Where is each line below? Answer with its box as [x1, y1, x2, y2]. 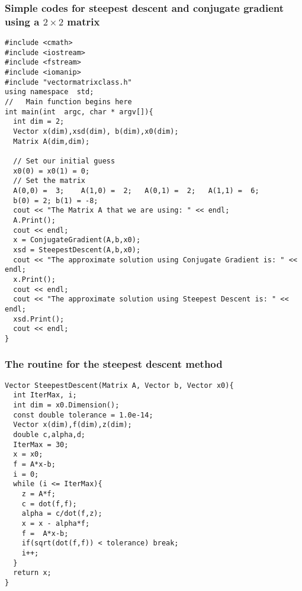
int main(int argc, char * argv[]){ [5, 107, 153, 116]
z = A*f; [21, 489, 56, 498]
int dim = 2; [13, 117, 65, 126]
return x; [13, 568, 52, 577]
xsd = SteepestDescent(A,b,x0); [13, 245, 141, 254]
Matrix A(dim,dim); [13, 137, 90, 146]
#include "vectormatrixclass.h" [5, 78, 132, 86]
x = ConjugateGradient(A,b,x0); [13, 236, 141, 245]
